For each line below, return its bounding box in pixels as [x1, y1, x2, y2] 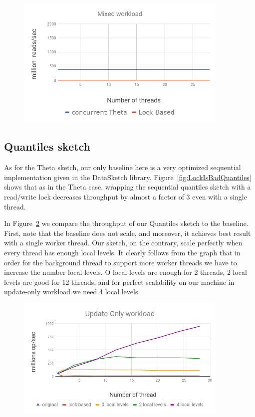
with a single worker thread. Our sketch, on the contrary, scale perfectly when [4, 237, 243, 248]
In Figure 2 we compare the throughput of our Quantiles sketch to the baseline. [4, 218, 249, 228]
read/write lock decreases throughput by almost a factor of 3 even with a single [4, 192, 247, 202]
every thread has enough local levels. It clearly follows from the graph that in [4, 247, 241, 257]
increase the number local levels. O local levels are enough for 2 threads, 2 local [4, 267, 247, 277]
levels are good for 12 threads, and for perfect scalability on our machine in [4, 276, 235, 287]
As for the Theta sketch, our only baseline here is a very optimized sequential [4, 162, 241, 173]
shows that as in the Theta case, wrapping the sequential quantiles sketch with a [4, 182, 251, 192]
